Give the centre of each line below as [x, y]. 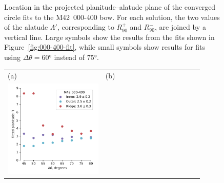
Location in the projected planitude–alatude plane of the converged [110, 7]
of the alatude [26, 27]
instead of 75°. [76, 57]
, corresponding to [86, 27]
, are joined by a [180, 27]
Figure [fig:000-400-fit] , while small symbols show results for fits [105, 47]
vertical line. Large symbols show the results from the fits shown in [109, 37]
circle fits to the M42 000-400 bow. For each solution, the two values [112, 17]
